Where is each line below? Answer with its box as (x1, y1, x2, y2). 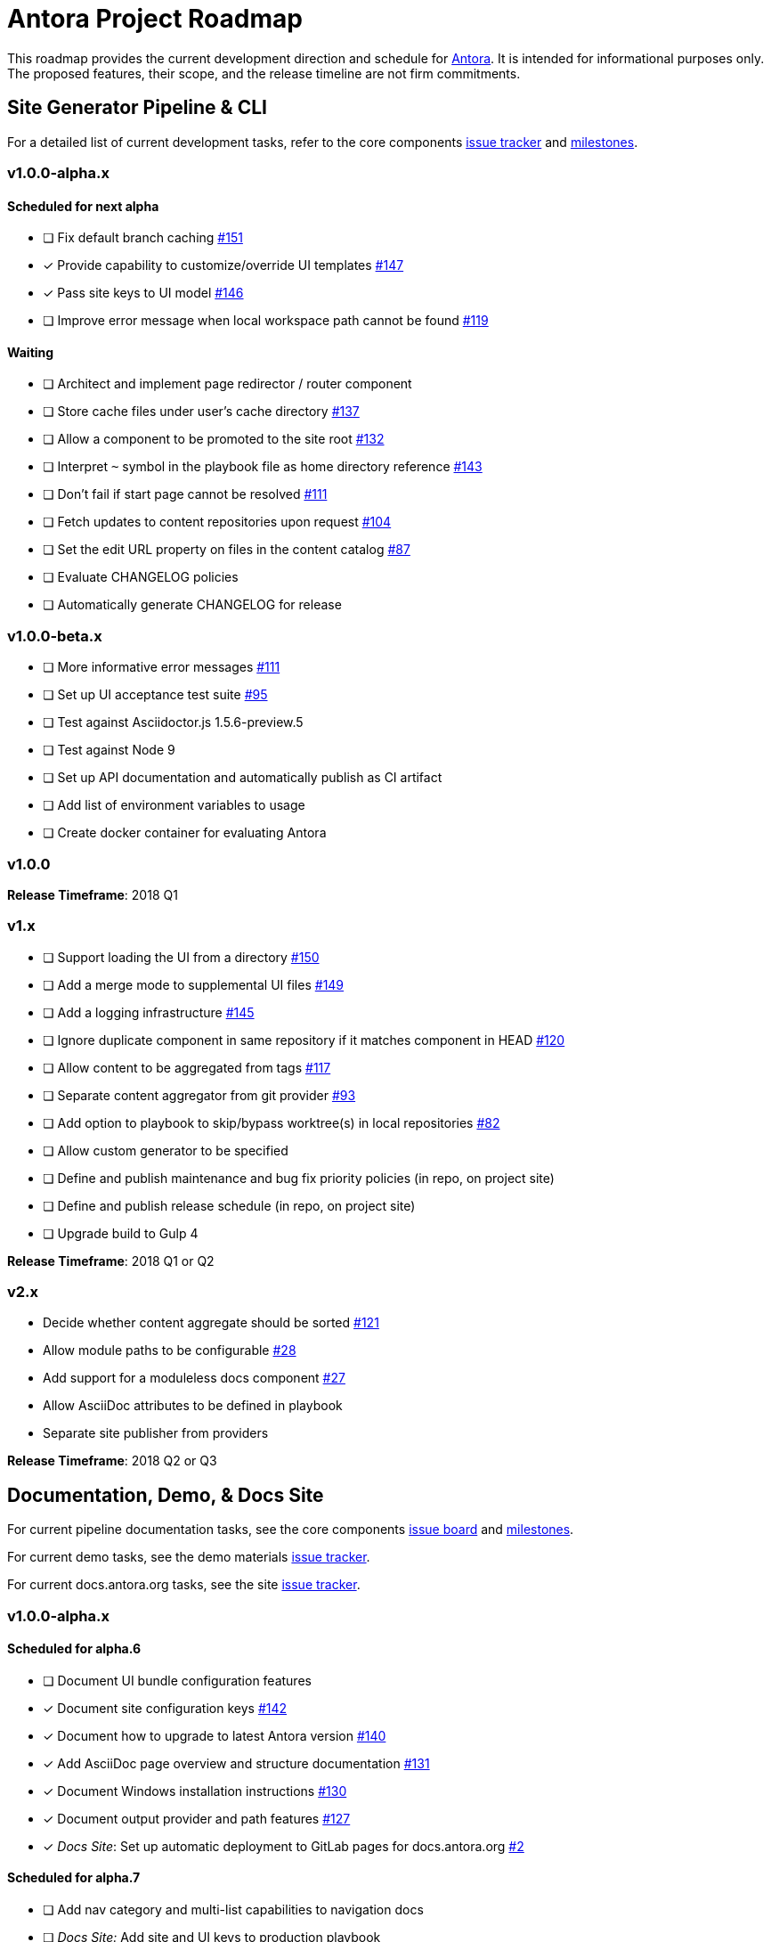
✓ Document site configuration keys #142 (43, 1700, 288, 1716)
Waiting (7, 344, 54, 360)
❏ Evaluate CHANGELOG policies (43, 569, 239, 585)
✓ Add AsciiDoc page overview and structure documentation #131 (43, 1755, 430, 1771)
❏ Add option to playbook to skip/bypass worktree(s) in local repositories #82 (43, 1114, 500, 1130)
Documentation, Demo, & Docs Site (7, 1483, 324, 1506)
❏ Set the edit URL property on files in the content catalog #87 (43, 542, 410, 558)
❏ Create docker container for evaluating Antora (43, 825, 327, 841)
